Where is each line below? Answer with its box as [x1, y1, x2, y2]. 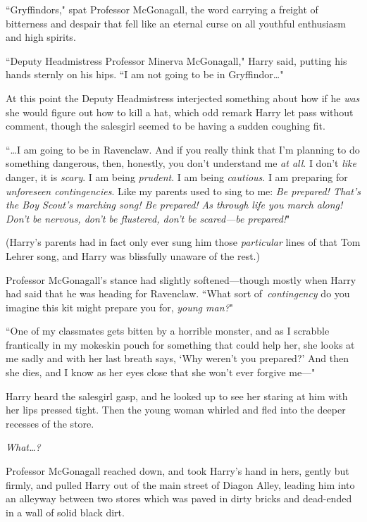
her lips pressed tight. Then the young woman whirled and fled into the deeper [6, 402, 346, 417]
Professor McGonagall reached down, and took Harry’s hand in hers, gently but [6, 464, 349, 478]
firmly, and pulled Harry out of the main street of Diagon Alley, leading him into [6, 477, 355, 492]
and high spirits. [6, 30, 76, 44]
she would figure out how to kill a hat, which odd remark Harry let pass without [6, 104, 354, 119]
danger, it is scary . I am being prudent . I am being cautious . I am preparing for [6, 169, 348, 184]
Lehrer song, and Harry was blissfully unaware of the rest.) [6, 248, 260, 263]
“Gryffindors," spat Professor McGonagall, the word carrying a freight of [6, 2, 318, 16]
